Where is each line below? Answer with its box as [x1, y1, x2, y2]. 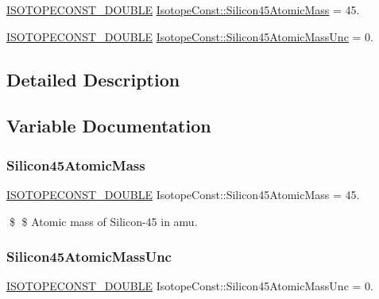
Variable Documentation [6, 113, 211, 138]
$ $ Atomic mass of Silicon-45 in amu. [9, 213, 198, 229]
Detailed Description [6, 67, 180, 91]
